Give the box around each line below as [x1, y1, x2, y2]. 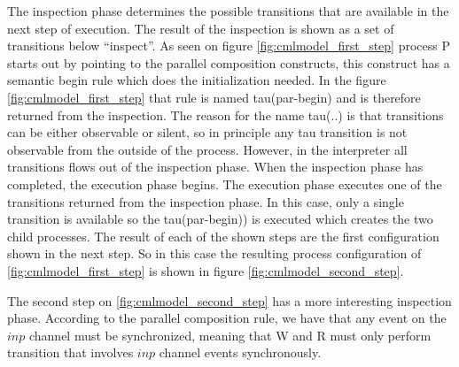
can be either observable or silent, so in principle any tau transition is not [7, 123, 408, 141]
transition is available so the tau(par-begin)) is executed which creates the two [7, 210, 433, 228]
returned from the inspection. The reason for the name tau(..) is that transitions [7, 105, 444, 124]
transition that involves [7, 343, 134, 362]
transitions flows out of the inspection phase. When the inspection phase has [7, 157, 424, 176]
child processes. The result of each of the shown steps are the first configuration [7, 226, 440, 245]
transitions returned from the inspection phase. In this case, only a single [7, 192, 404, 210]
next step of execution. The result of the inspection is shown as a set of [7, 19, 394, 37]
